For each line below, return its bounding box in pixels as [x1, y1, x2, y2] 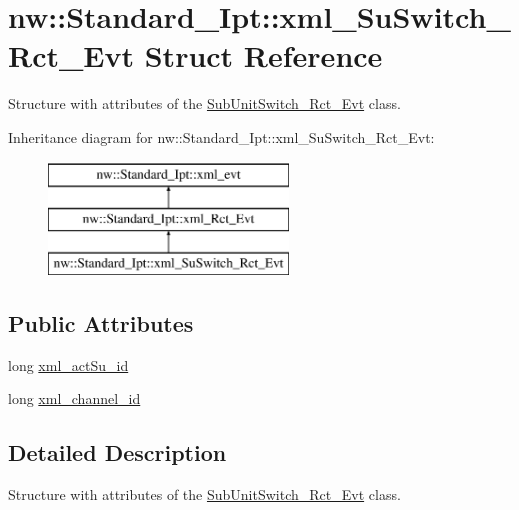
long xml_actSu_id [8, 354, 129, 375]
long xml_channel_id [8, 388, 141, 409]
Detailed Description [8, 437, 227, 468]
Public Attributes [8, 307, 194, 338]
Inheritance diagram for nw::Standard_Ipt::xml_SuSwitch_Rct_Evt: [8, 126, 435, 147]
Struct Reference [144, 35, 383, 76]
